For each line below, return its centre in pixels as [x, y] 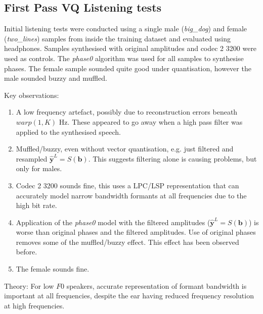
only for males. [39, 168]
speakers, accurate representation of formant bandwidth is [157, 285]
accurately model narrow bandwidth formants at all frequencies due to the [131, 195]
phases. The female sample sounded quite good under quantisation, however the [128, 68]
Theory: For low [29, 285]
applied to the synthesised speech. [68, 132]
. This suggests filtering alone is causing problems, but [172, 158]
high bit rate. [36, 205]
